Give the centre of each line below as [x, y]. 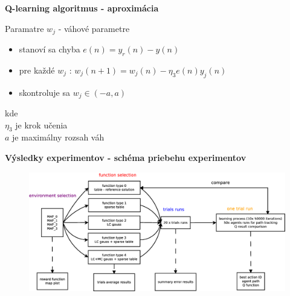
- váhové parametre [94, 28]
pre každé [37, 70]
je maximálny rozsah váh [58, 137]
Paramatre [24, 28]
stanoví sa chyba [50, 49]
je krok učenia [41, 124]
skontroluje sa [44, 92]
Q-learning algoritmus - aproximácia [82, 8]
